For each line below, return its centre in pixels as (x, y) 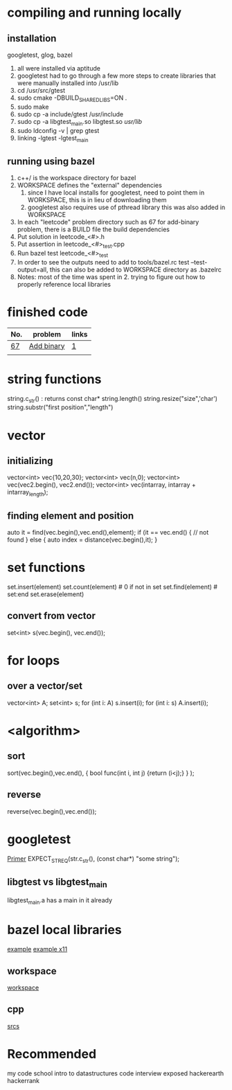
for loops (34, 661)
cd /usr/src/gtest (41, 90)
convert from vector (51, 616)
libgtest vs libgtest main (57, 883)
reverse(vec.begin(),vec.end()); (52, 811)
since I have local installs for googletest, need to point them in (116, 193)
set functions (46, 568)
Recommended (52, 1054)
